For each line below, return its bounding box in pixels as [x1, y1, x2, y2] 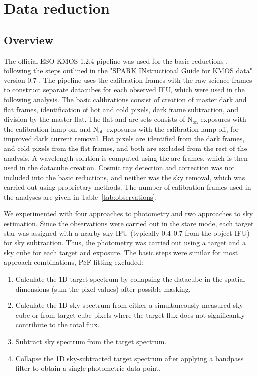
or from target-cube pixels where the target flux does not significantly [32, 309, 245, 320]
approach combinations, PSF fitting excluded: [4, 257, 143, 267]
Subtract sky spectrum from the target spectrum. [15, 336, 167, 347]
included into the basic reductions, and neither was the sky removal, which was [4, 172, 245, 182]
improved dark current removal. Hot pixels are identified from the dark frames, [4, 133, 245, 144]
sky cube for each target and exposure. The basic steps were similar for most [4, 247, 238, 257]
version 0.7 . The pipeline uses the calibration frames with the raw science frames [4, 75, 252, 85]
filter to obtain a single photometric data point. [15, 363, 161, 373]
